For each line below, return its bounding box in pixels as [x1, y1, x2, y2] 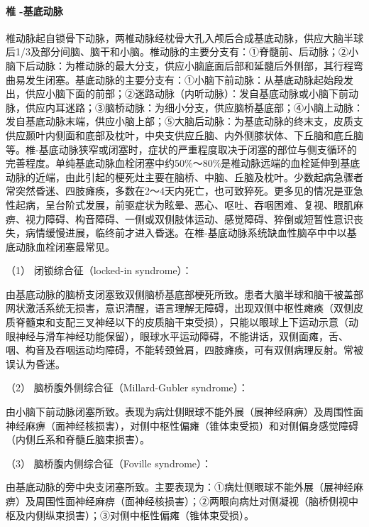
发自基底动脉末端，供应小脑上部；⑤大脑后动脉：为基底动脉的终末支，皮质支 [6, 114, 363, 129]
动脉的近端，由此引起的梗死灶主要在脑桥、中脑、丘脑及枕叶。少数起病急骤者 [6, 169, 363, 184]
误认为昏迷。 [6, 356, 65, 371]
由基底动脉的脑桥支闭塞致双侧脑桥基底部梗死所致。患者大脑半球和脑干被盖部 [6, 286, 363, 301]
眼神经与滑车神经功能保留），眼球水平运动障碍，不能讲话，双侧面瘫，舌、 [6, 328, 348, 343]
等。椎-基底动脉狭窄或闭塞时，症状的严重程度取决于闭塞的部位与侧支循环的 [6, 141, 357, 156]
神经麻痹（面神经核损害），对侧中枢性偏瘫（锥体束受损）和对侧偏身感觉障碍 [6, 418, 358, 433]
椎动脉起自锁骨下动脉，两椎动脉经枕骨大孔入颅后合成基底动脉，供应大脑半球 [6, 30, 363, 45]
